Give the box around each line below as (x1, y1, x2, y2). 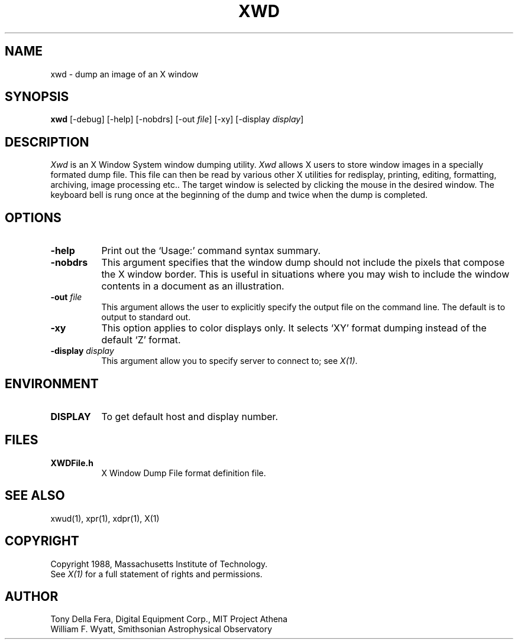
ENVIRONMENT (5, 376, 99, 391)
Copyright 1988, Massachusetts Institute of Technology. (50, 558, 268, 569)
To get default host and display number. (101, 410, 279, 422)
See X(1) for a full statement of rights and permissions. (50, 568, 263, 579)
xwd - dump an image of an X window (50, 69, 199, 79)
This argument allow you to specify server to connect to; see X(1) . (101, 356, 358, 366)
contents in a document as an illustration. (101, 280, 284, 292)
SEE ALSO (5, 488, 65, 503)
